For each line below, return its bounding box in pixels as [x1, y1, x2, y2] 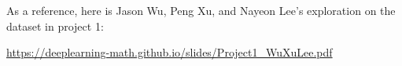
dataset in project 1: [6, 17, 104, 34]
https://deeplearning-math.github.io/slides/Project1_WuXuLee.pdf [6, 44, 333, 60]
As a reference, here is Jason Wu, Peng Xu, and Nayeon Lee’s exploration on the [6, 2, 396, 18]
